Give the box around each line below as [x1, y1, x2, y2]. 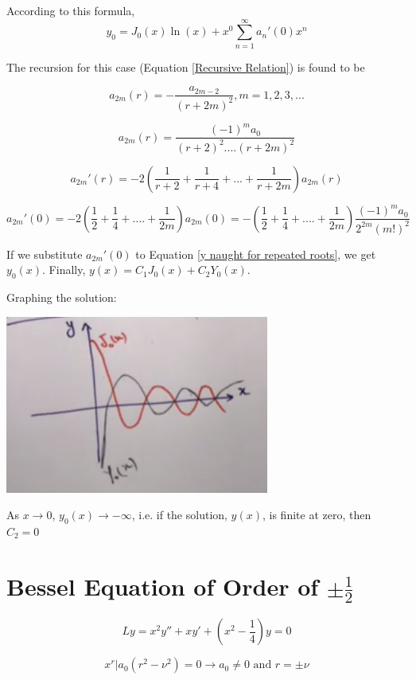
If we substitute [6, 245, 83, 262]
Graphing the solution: [6, 288, 117, 305]
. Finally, [42, 261, 86, 278]
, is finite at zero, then [262, 506, 371, 523]
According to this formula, [6, 2, 135, 18]
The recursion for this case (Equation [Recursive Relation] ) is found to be [6, 58, 365, 75]
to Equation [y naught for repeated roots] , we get [135, 245, 376, 262]
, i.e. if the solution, [131, 506, 227, 523]
